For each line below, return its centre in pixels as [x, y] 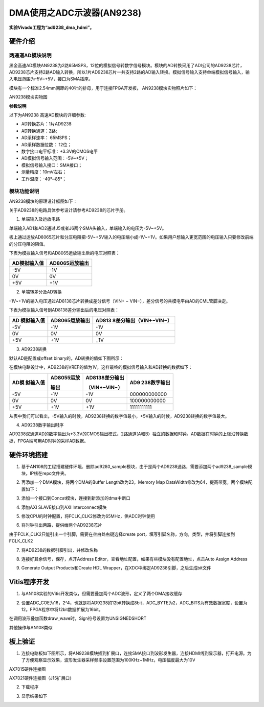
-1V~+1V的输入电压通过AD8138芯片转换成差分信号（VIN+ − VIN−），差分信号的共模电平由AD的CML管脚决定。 [120, 301]
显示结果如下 [34, 696]
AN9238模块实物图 [28, 97]
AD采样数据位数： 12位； [46, 144]
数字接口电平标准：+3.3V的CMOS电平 [59, 151]
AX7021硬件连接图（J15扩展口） [42, 678]
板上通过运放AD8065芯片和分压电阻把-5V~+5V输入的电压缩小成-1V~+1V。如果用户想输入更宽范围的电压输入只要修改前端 [131, 237]
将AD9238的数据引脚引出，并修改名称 [60, 550]
